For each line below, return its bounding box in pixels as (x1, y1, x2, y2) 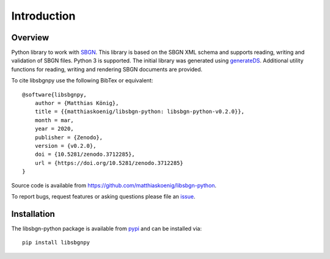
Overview (11, 32, 50, 43)
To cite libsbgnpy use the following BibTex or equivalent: (11, 77, 153, 84)
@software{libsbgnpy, (22, 91, 87, 98)
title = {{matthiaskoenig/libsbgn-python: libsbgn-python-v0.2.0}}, (34, 108, 244, 115)
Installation (11, 208, 55, 219)
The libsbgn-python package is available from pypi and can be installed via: (11, 225, 202, 232)
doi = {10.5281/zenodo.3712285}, (34, 151, 136, 158)
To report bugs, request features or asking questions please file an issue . (11, 192, 196, 200)
